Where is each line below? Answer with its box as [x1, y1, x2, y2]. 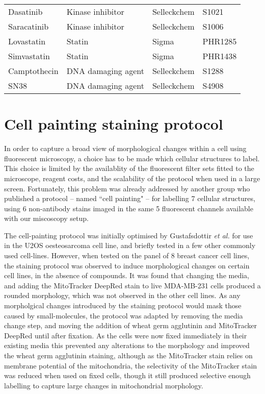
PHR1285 [202, 35, 237, 47]
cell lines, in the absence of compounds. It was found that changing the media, [4, 270, 249, 281]
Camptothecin [8, 65, 59, 77]
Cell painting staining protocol [4, 113, 223, 134]
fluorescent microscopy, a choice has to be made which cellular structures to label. [4, 153, 260, 163]
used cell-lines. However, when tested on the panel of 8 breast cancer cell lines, [4, 250, 250, 261]
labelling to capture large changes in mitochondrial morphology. [4, 380, 203, 390]
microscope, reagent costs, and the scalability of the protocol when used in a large [4, 173, 260, 183]
